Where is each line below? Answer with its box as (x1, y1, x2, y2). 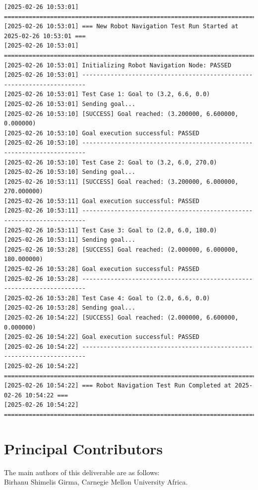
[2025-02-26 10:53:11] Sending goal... (4, 236, 135, 244)
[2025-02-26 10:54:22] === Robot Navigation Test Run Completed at (4, 382, 232, 389)
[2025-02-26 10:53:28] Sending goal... (4, 304, 135, 312)
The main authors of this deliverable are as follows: (4, 467, 160, 477)
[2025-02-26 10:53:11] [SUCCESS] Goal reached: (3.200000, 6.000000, (4, 178, 239, 185)
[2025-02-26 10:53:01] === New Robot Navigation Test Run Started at (4, 23, 239, 30)
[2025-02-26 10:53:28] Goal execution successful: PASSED (4, 266, 199, 273)
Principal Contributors (4, 438, 163, 458)
